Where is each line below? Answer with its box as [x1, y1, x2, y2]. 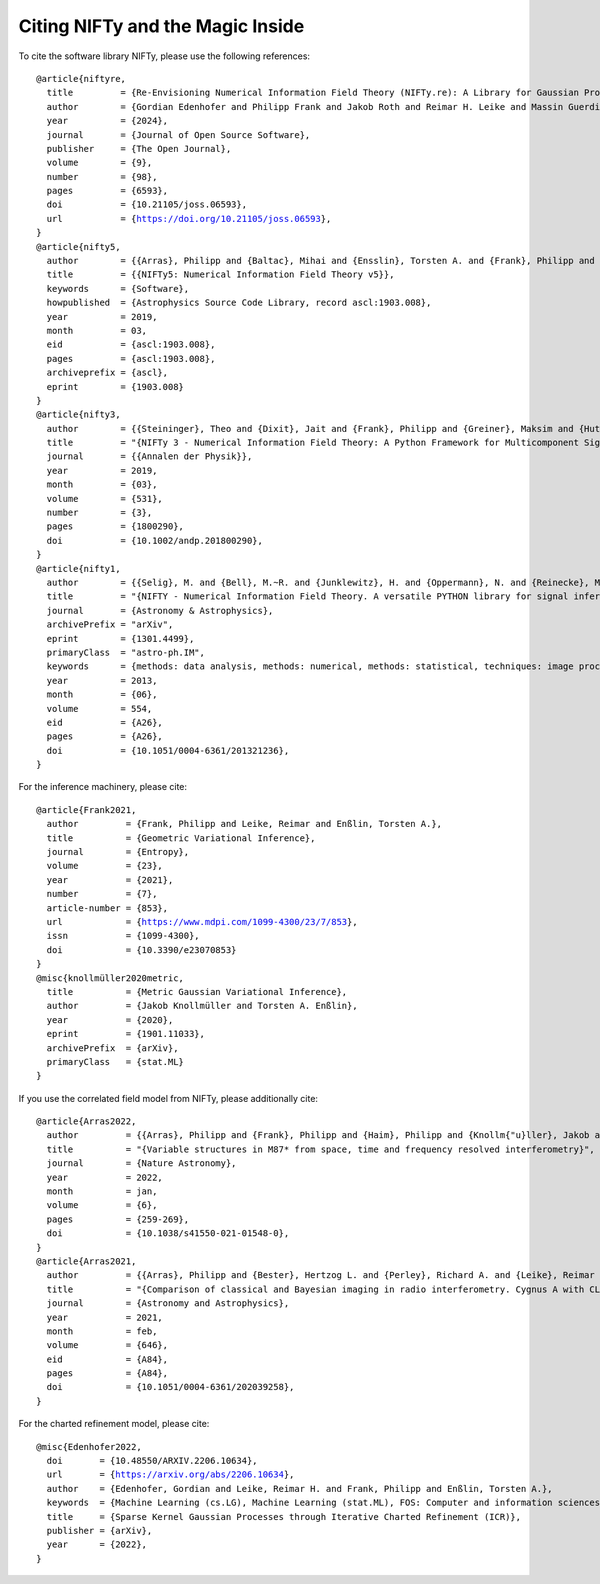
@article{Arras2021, [36, 1255, 137, 1267]
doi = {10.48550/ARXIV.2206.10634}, [46, 1455, 259, 1467]
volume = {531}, [46, 493, 164, 504]
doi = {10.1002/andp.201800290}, [46, 535, 264, 546]
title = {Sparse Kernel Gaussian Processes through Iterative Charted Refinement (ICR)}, [46, 1511, 522, 1522]
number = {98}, [46, 171, 158, 182]
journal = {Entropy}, [46, 846, 190, 858]
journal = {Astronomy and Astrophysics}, [46, 1298, 290, 1309]
